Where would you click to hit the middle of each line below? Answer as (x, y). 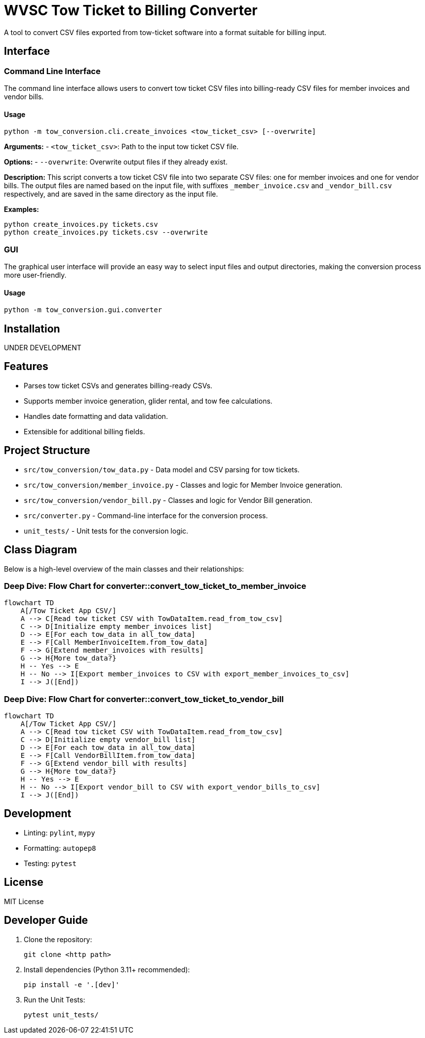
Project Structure (47, 451)
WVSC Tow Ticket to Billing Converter (131, 10)
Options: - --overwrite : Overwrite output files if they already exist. (116, 162)
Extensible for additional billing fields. (84, 431)
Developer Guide (46, 920)
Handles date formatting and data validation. (96, 416)
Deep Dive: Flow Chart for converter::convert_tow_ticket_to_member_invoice (155, 586)
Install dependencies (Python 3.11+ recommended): (107, 969)
